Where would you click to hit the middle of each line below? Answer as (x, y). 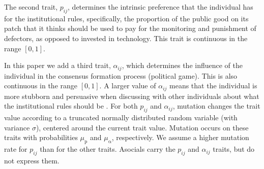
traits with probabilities (41, 137)
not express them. (32, 160)
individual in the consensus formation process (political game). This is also (121, 75)
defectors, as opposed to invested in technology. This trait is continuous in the (126, 38)
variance (17, 127)
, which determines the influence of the (182, 65)
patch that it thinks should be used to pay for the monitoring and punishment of (130, 28)
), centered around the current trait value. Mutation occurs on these (142, 127)
